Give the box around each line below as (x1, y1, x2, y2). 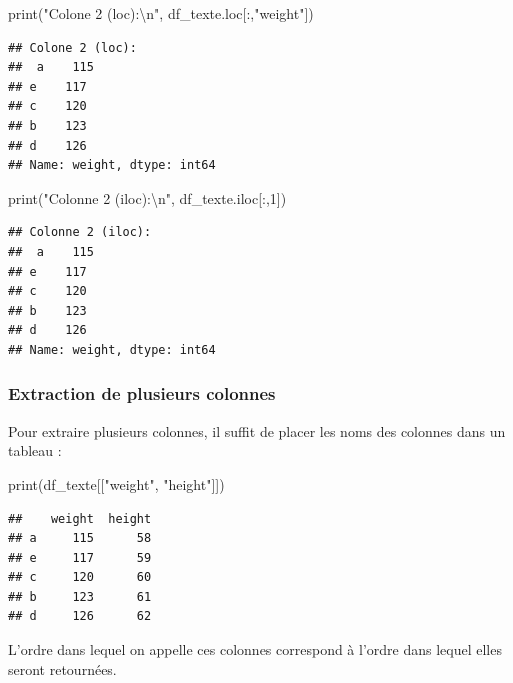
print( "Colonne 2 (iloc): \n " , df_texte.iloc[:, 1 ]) (8, 187, 287, 208)
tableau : (8, 440, 62, 461)
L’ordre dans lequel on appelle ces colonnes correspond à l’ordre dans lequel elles (8, 639, 502, 660)
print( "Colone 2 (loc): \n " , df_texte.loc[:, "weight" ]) (8, 3, 314, 23)
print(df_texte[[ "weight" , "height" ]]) (8, 473, 225, 494)
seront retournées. (8, 658, 117, 679)
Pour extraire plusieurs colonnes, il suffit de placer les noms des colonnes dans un (8, 420, 506, 441)
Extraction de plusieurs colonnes (8, 381, 276, 406)
